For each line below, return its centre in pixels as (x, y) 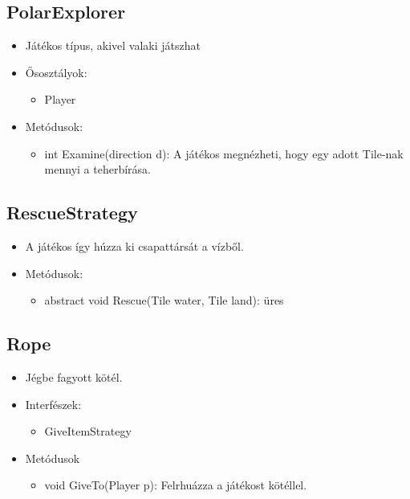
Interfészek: (53, 404)
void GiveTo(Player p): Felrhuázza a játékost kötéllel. (176, 485)
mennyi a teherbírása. (97, 169)
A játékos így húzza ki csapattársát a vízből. (134, 245)
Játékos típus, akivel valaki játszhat (113, 45)
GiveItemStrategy (88, 431)
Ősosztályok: (56, 72)
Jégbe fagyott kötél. (74, 376)
